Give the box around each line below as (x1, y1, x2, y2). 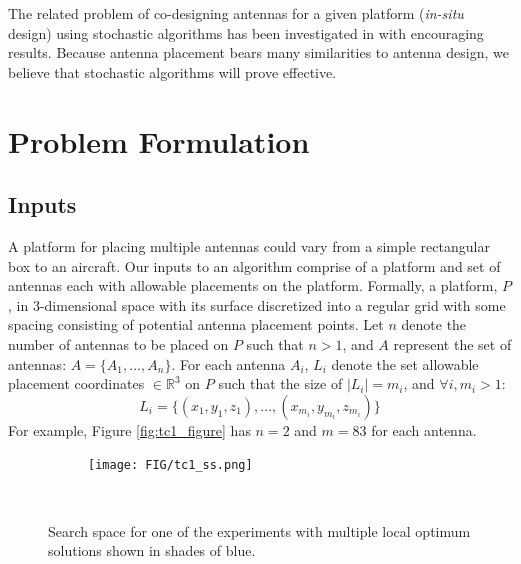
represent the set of (393, 333, 512, 354)
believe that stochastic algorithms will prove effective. (8, 61, 337, 82)
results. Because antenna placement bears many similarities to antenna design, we (8, 42, 509, 63)
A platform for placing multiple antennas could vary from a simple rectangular (8, 235, 490, 256)
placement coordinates (8, 373, 145, 394)
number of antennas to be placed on (8, 333, 229, 354)
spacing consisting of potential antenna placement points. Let (8, 314, 384, 335)
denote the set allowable (331, 353, 479, 374)
